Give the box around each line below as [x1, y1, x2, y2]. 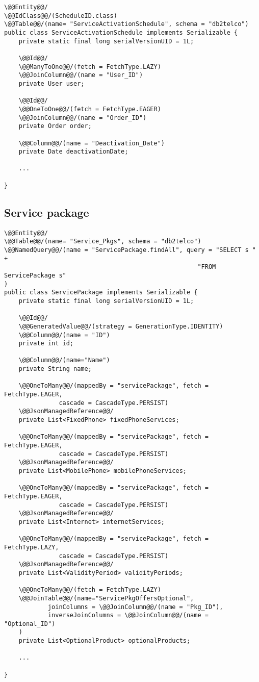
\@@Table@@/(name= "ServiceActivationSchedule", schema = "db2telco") [4, 20, 249, 28]
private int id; [18, 340, 74, 347]
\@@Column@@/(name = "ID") [18, 331, 110, 339]
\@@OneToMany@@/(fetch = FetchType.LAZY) [18, 586, 161, 594]
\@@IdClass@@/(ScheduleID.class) [4, 12, 117, 19]
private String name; [18, 365, 92, 373]
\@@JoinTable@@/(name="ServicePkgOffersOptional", [18, 594, 194, 602]
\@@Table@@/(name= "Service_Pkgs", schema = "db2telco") [4, 238, 201, 245]
